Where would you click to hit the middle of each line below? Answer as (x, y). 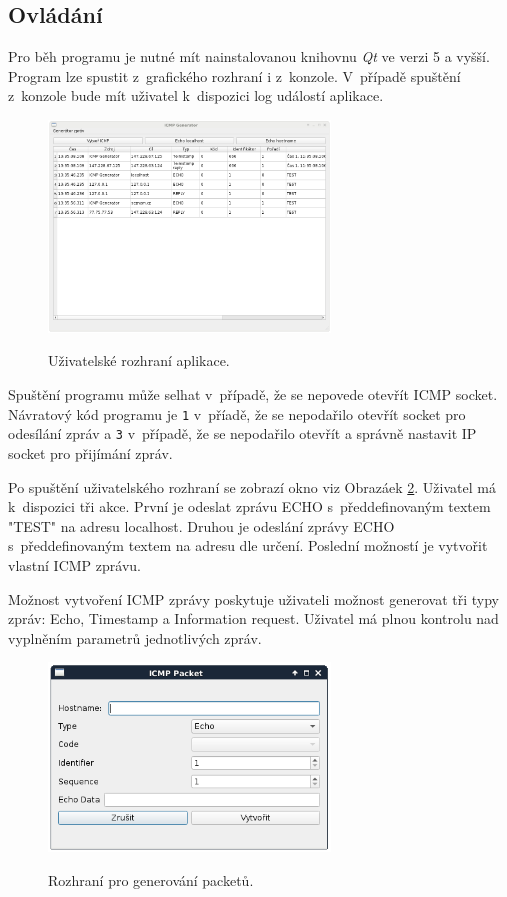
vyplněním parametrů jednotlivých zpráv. (135, 637)
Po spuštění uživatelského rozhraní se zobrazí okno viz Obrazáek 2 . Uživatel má (252, 486)
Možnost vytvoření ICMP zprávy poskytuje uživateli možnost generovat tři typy (253, 598)
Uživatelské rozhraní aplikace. (139, 360)
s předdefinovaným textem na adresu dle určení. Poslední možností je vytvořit (248, 545)
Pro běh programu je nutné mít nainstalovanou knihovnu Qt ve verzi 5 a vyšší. (249, 56)
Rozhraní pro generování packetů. (151, 879)
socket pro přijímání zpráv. (90, 452)
